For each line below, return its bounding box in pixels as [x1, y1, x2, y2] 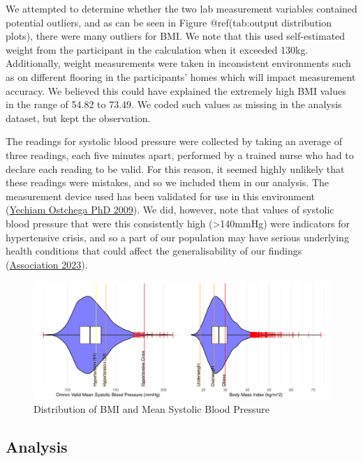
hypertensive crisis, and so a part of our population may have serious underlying [6, 229, 349, 244]
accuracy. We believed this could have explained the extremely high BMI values [6, 83, 346, 98]
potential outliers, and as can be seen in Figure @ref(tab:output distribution [6, 15, 332, 29]
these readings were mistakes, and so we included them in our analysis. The [6, 175, 329, 190]
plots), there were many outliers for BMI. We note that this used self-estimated [6, 29, 346, 43]
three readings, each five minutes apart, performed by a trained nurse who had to [6, 147, 354, 162]
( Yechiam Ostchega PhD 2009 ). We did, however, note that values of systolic [6, 202, 334, 217]
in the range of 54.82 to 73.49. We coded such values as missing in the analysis [6, 97, 342, 112]
